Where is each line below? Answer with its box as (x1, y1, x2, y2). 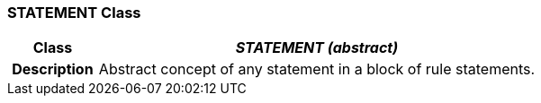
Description (12, 60, 94, 79)
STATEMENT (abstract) (235, 39, 399, 57)
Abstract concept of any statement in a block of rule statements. (98, 60, 536, 79)
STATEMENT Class (7, 4, 141, 21)
